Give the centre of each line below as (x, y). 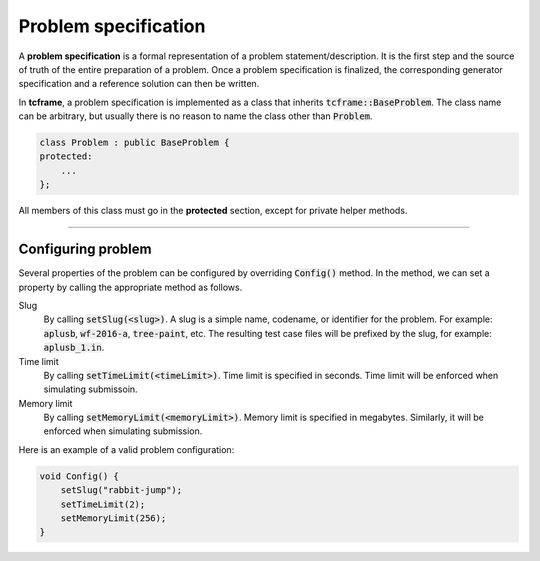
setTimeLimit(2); (103, 504)
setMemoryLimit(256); (113, 518)
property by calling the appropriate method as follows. (130, 287)
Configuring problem (85, 249)
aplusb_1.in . (74, 347)
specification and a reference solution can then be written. (139, 84)
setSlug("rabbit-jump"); (121, 490)
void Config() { (79, 476)
